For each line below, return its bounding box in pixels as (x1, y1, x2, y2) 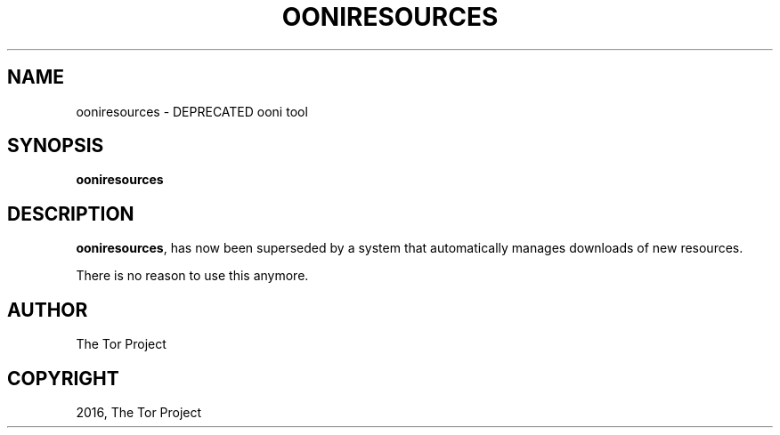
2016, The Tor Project (76, 404, 202, 420)
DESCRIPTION (7, 202, 134, 225)
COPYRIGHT (7, 367, 119, 390)
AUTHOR (7, 298, 88, 321)
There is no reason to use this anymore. (76, 268, 309, 284)
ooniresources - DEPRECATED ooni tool (76, 103, 308, 119)
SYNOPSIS (7, 134, 104, 157)
